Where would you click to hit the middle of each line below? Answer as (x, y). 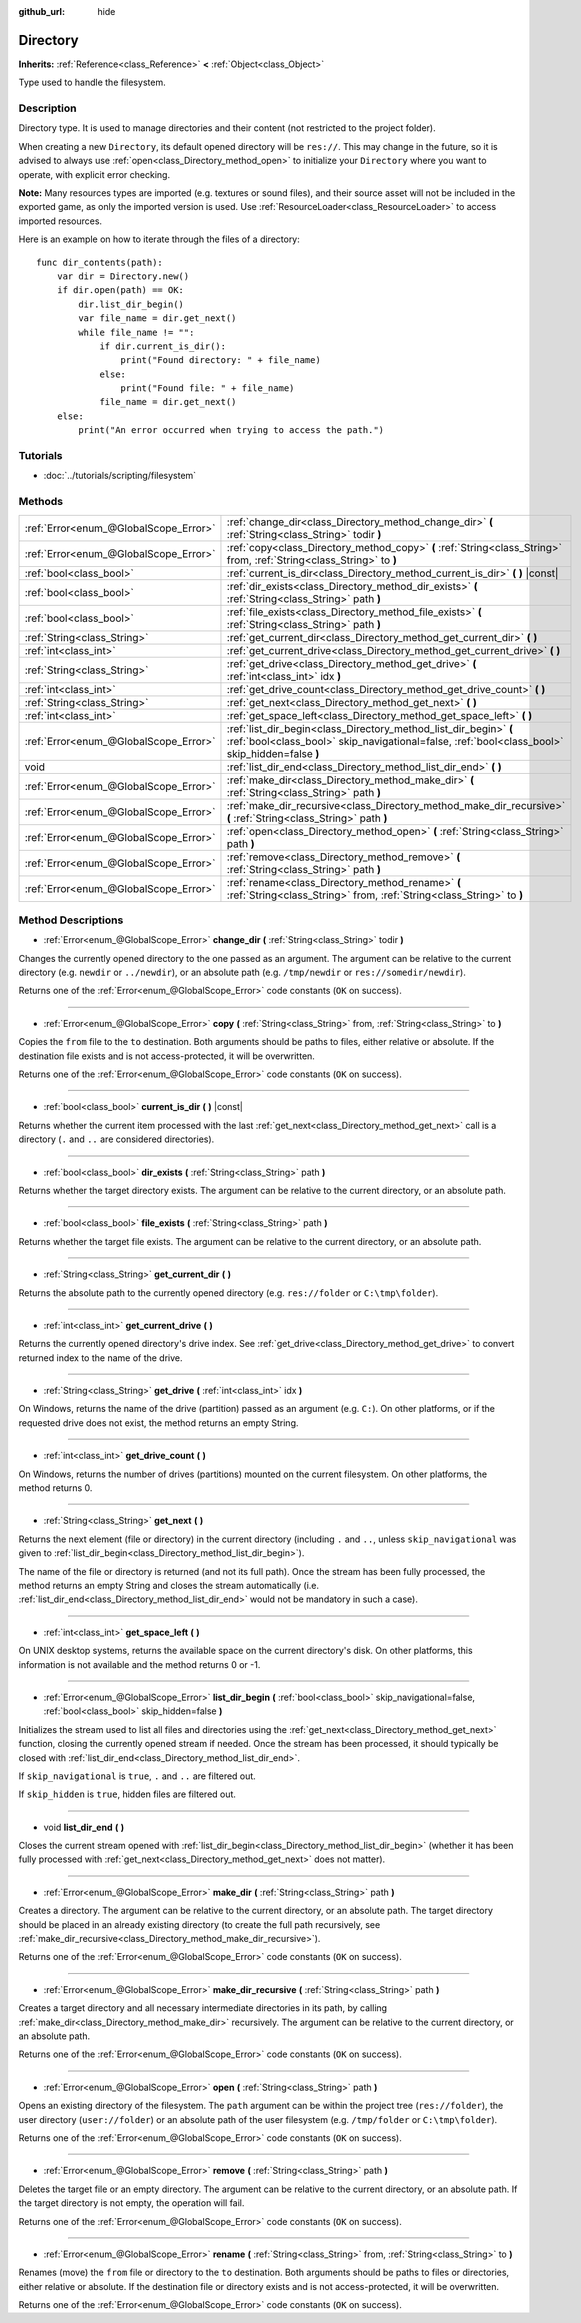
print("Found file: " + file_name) (207, 388)
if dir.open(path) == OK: (120, 290)
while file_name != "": (136, 332)
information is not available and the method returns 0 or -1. (139, 1664)
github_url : (41, 11)
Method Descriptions (71, 920)
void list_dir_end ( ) (84, 1827)
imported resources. (60, 221)
